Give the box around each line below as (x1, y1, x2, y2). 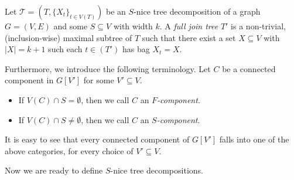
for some (83, 74, 114, 86)
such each (48, 43, 83, 55)
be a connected (222, 62, 276, 74)
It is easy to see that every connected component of (5, 133, 190, 145)
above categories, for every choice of (5, 144, 134, 157)
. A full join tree (159, 20, 218, 32)
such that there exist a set (142, 31, 236, 43)
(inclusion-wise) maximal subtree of (5, 31, 132, 43)
